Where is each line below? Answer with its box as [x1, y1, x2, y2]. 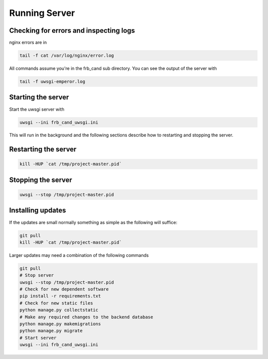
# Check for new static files [19, 300, 93, 306]
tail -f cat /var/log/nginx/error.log [19, 53, 114, 59]
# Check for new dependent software [19, 287, 109, 292]
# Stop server [19, 273, 54, 278]
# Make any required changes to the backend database [19, 314, 153, 320]
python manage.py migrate [19, 328, 83, 334]
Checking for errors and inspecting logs [9, 26, 135, 35]
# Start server [19, 335, 57, 341]
